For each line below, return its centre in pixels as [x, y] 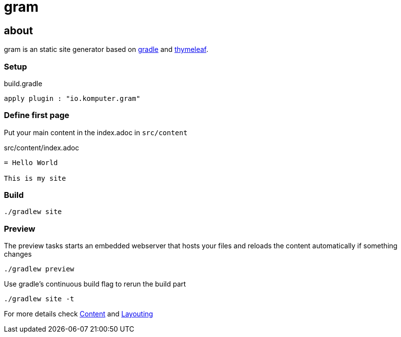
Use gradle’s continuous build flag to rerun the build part [95, 284]
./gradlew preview [39, 269]
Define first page [37, 115]
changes [18, 254]
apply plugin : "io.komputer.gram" [72, 98]
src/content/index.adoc [42, 147]
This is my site [35, 178]
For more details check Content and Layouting [79, 314]
